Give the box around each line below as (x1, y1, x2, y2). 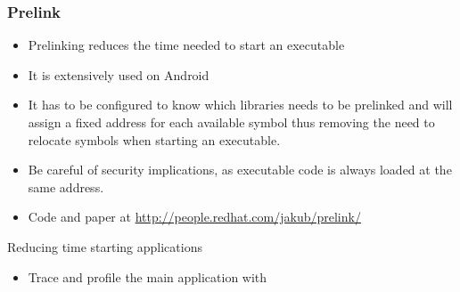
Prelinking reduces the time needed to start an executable (28, 36, 345, 54)
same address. (28, 177, 104, 196)
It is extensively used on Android (28, 65, 209, 84)
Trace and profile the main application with (28, 267, 267, 286)
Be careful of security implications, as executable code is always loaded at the (28, 160, 452, 179)
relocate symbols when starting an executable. (28, 130, 281, 149)
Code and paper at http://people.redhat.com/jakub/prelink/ (28, 207, 361, 226)
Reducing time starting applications (7, 237, 202, 255)
